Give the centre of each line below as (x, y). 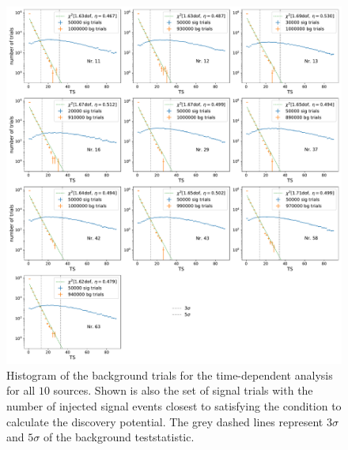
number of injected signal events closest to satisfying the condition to (174, 406)
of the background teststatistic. (119, 437)
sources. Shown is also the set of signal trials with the (183, 390)
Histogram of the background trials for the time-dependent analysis (170, 374)
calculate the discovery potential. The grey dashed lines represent (165, 421)
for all (21, 390)
